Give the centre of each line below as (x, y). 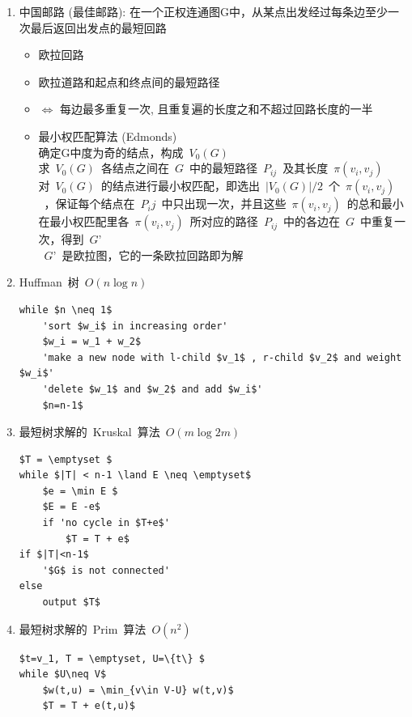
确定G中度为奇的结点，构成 (111, 152)
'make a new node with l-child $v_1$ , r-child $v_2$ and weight (222, 357)
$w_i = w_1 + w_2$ (92, 342)
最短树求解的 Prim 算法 (83, 628)
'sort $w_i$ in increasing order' (135, 326)
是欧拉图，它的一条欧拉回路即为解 (153, 255)
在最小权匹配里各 (84, 221)
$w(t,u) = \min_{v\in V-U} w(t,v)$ (138, 690)
